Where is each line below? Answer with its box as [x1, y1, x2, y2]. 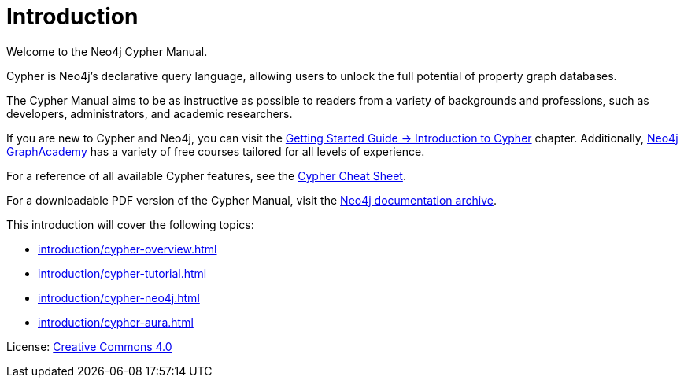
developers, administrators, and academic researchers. [6, 106, 293, 120]
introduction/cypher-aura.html [38, 315, 194, 329]
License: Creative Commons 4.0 [6, 339, 172, 353]
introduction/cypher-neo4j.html [38, 290, 200, 305]
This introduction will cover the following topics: [6, 217, 254, 231]
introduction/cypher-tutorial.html [38, 266, 207, 280]
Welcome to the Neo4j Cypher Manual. [6, 44, 208, 58]
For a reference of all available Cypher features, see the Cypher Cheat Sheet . [6, 168, 406, 183]
